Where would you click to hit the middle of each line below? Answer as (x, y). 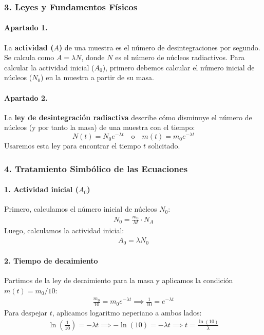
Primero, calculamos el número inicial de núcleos (81, 209)
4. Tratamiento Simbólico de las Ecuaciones (96, 168)
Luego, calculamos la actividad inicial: (64, 230)
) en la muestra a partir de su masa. (97, 77)
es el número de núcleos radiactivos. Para (180, 57)
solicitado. (164, 146)
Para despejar (26, 312)
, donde (93, 57)
